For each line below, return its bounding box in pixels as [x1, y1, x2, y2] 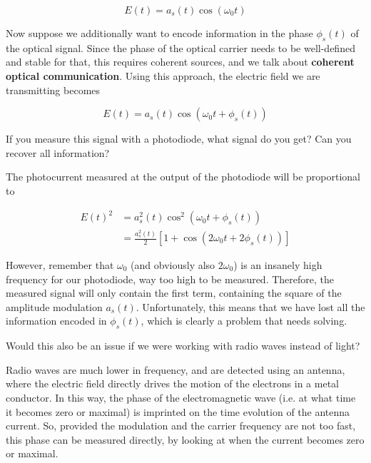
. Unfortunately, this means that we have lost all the [136, 299, 365, 314]
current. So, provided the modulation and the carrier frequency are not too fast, [6, 418, 356, 433]
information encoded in [6, 313, 107, 328]
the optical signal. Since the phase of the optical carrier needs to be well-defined [6, 40, 355, 55]
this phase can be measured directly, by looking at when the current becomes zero [6, 432, 365, 447]
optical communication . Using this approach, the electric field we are [6, 68, 320, 83]
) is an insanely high [233, 258, 322, 273]
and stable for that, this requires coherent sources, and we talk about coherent [6, 54, 355, 69]
